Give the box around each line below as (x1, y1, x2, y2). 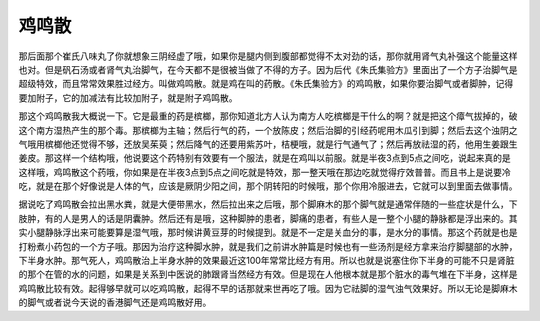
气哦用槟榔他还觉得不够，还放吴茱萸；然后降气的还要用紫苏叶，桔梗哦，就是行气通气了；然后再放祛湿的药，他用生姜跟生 (18, 138, 518, 150)
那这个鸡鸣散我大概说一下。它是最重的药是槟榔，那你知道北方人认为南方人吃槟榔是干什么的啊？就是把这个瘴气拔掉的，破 (18, 110, 518, 122)
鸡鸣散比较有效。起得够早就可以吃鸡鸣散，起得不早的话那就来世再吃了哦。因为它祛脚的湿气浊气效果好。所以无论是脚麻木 (18, 282, 518, 294)
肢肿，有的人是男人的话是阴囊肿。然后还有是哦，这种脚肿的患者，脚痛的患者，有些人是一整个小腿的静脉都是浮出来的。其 (18, 212, 518, 224)
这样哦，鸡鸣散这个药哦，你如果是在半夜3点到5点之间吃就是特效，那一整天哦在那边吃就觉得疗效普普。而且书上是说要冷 (18, 166, 511, 178)
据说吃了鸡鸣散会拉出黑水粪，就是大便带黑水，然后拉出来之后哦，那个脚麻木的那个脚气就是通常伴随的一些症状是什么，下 (18, 198, 518, 210)
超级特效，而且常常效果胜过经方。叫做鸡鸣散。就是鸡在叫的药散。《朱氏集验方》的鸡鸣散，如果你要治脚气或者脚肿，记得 (18, 78, 514, 90)
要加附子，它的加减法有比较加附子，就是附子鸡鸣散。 (18, 91, 238, 104)
